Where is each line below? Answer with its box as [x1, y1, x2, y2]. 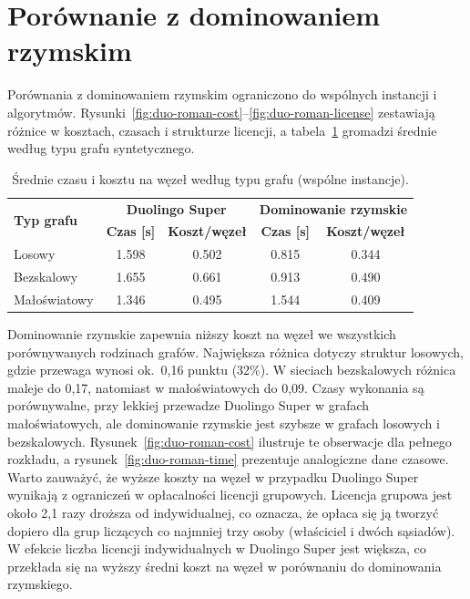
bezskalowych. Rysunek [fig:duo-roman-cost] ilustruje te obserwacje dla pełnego [7, 431, 452, 450]
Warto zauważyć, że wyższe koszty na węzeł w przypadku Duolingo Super [7, 467, 419, 486]
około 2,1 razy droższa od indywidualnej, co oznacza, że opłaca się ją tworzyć [7, 502, 439, 522]
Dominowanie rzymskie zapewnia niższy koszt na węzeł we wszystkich [7, 325, 396, 343]
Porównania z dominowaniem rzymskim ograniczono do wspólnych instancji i [7, 85, 437, 104]
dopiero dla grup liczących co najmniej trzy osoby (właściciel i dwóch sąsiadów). [7, 521, 455, 540]
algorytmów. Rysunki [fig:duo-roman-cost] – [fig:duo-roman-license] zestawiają [7, 102, 435, 121]
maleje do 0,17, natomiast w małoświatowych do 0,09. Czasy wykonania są [7, 377, 424, 397]
